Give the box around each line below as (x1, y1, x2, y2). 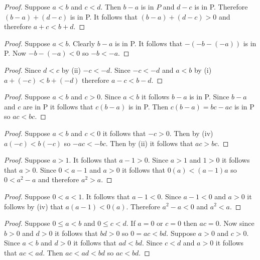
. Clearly (68, 38, 95, 48)
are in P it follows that (23, 101, 93, 111)
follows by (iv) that (4, 201, 63, 211)
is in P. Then (128, 101, 169, 111)
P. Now (4, 48, 27, 58)
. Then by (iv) (169, 127, 213, 138)
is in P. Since (189, 91, 229, 102)
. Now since (219, 218, 254, 228)
